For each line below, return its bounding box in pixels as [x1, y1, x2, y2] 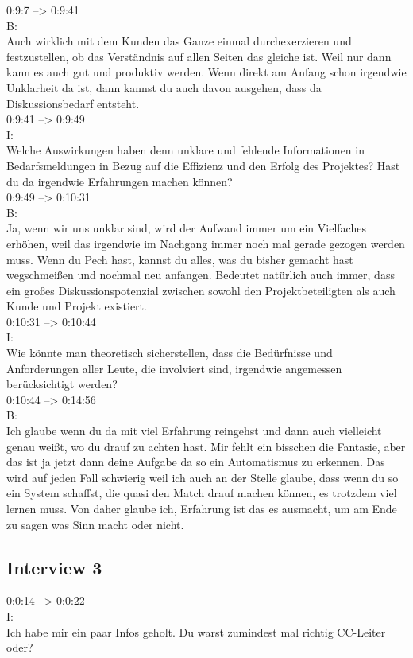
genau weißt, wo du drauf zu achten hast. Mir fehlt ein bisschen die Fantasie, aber [6, 438, 406, 454]
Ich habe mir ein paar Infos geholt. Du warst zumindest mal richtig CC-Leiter [6, 623, 386, 640]
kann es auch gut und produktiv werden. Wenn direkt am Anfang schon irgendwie [6, 64, 407, 80]
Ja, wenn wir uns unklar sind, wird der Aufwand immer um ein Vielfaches [6, 220, 366, 236]
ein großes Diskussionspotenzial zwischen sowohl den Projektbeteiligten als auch [6, 282, 396, 298]
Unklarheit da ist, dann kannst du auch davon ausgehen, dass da [6, 79, 322, 95]
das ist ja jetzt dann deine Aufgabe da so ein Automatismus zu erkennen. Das [6, 454, 385, 470]
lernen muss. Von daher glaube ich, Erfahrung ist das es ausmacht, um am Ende [6, 500, 397, 516]
